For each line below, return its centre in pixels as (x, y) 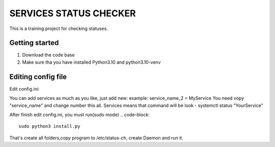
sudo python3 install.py (49, 126)
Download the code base (48, 55)
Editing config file (38, 77)
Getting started (34, 43)
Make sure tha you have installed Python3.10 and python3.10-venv (91, 62)
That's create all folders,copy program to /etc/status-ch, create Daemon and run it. (96, 138)
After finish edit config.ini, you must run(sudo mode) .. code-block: (79, 114)
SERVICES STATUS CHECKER (73, 13)
